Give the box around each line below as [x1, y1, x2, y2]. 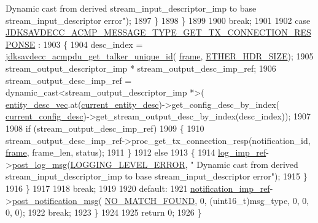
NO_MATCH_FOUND [104, 194, 195, 206]
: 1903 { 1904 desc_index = [37, 37, 143, 50]
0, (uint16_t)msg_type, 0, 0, [200, 194, 309, 206]
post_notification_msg [12, 194, 99, 206]
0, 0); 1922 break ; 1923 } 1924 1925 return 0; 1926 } [6, 206, 202, 219]
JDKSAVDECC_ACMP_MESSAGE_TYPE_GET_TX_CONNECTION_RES [6, 26, 311, 39]
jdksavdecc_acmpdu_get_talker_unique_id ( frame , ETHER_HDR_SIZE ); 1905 [6, 50, 314, 62]
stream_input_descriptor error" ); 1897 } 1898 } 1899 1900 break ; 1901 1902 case [6, 13, 311, 26]
